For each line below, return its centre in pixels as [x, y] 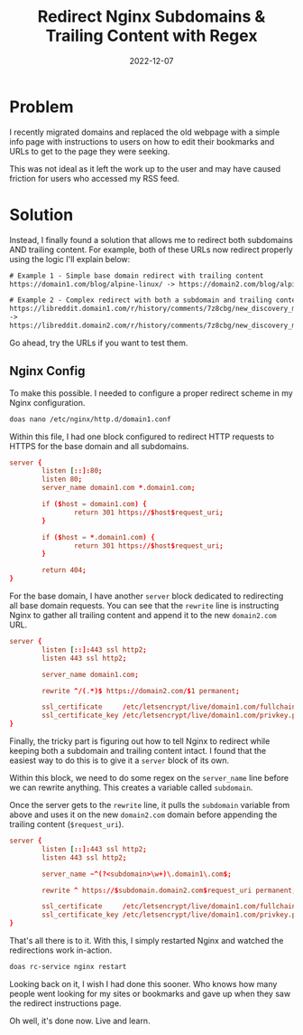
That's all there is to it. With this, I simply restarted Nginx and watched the [147, 941]
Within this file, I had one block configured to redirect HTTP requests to [142, 437]
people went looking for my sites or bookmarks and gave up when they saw [150, 993]
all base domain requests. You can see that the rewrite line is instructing [144, 606]
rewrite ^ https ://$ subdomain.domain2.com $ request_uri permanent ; [169, 890]
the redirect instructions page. [65, 1003]
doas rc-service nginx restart [68, 967]
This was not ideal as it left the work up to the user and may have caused [145, 168]
